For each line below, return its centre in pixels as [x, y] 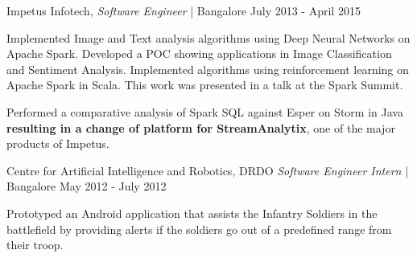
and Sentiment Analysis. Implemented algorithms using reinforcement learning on [208, 69]
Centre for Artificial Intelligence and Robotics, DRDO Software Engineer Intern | [208, 170]
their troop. [35, 245]
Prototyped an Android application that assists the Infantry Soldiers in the [192, 213]
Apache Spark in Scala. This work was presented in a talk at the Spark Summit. [205, 85]
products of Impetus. [58, 143]
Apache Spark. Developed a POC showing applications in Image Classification [199, 53]
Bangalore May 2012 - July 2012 [87, 186]
